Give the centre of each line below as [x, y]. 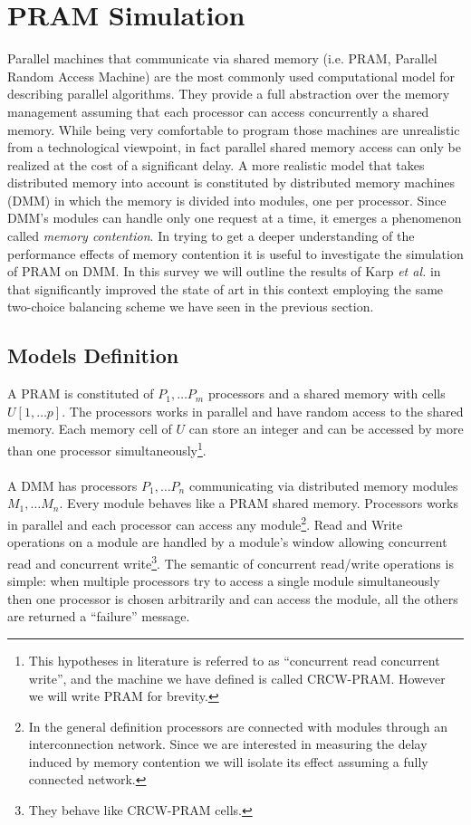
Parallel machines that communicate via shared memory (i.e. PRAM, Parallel [222, 58]
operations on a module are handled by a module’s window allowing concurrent [227, 542]
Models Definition [93, 355]
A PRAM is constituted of [81, 393]
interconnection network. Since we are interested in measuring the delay [228, 744]
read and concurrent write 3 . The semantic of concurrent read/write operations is [231, 561]
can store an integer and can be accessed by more [326, 429]
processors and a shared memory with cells [327, 393]
